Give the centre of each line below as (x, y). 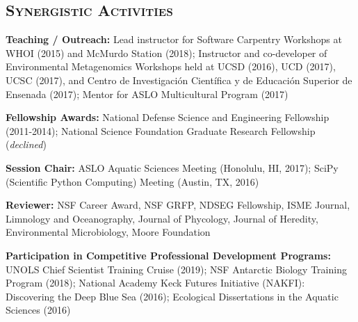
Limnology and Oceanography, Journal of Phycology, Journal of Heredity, (162, 218)
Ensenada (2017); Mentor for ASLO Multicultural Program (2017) (147, 94)
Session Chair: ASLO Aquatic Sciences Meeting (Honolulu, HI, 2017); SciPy (172, 167)
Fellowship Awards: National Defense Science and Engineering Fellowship (168, 117)
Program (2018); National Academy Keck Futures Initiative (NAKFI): (155, 283)
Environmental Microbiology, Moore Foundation (108, 232)
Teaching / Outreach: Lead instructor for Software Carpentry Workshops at (174, 39)
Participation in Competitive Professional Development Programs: (168, 255)
